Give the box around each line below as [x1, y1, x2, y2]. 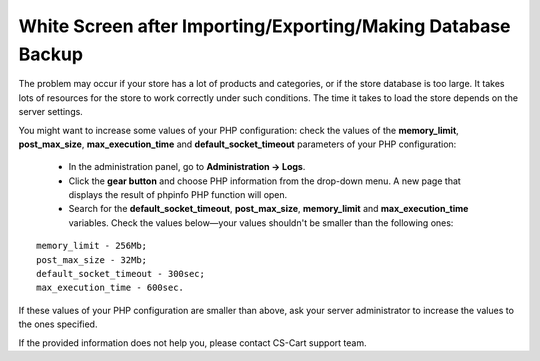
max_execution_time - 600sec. [36, 282, 185, 294]
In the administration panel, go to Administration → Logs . [68, 161, 306, 173]
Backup [18, 43, 84, 65]
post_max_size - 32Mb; [36, 254, 148, 265]
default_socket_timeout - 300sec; [36, 268, 205, 280]
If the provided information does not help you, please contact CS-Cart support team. [18, 336, 367, 349]
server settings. [18, 106, 84, 118]
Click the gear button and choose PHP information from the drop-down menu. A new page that [68, 175, 462, 187]
